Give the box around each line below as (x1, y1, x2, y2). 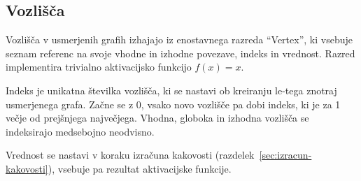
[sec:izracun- (259, 147, 312, 162)
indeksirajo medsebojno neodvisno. (6, 124, 155, 138)
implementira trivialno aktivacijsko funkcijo (6, 59, 192, 74)
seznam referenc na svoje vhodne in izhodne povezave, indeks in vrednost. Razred (6, 45, 355, 60)
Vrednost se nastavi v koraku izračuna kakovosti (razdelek (6, 147, 255, 162)
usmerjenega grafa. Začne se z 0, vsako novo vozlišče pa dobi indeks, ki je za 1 (6, 96, 341, 111)
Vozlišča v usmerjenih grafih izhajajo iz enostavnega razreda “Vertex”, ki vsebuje (6, 32, 353, 47)
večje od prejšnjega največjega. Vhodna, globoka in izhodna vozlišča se (6, 110, 309, 125)
